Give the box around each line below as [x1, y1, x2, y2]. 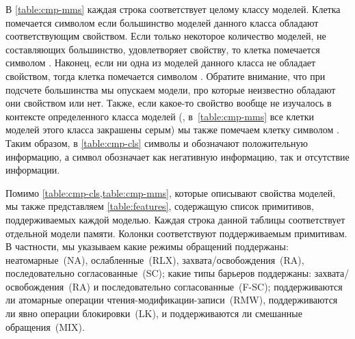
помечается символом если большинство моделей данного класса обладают [5, 15, 319, 29]
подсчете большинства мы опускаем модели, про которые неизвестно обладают [5, 82, 336, 96]
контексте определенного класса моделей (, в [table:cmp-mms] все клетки [5, 109, 314, 123]
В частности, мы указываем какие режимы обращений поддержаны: [5, 239, 289, 254]
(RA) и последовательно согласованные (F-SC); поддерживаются [68, 279, 343, 293]
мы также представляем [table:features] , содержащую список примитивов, [5, 199, 314, 213]
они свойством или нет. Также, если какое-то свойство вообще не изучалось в [5, 96, 332, 110]
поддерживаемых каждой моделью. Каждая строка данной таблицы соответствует [5, 212, 345, 226]
